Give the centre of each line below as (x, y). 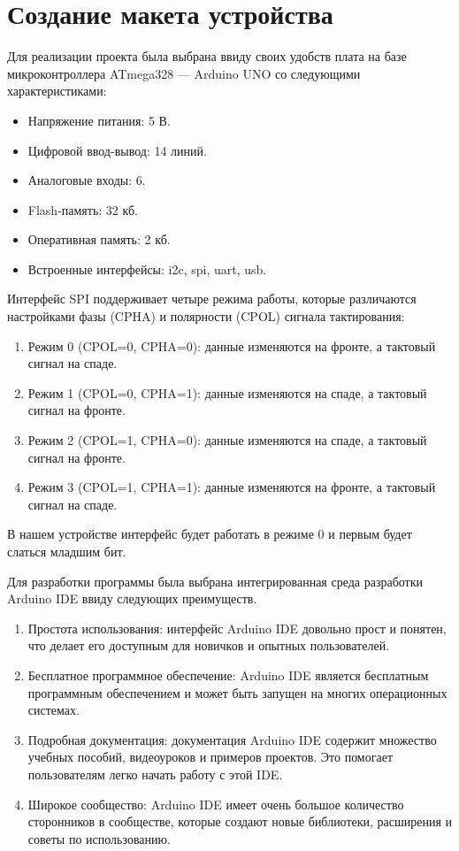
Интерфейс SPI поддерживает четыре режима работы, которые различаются (212, 299)
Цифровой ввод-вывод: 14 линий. (117, 150)
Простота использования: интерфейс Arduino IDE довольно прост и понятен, (237, 628)
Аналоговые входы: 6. (87, 180)
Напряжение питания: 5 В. (99, 120)
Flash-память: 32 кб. (83, 209)
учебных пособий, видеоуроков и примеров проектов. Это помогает (210, 757)
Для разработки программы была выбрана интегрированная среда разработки (215, 581)
